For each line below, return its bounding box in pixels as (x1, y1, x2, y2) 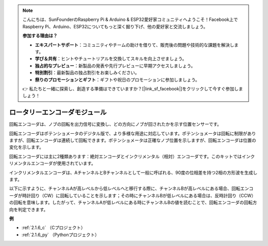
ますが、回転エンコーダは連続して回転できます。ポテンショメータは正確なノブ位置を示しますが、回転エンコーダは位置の (9, 137, 257, 143)
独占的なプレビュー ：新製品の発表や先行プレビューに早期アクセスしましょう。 (35, 63, 196, 69)
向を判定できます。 (9, 206, 48, 212)
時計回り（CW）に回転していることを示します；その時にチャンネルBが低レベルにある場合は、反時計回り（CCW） (22, 192, 256, 198)
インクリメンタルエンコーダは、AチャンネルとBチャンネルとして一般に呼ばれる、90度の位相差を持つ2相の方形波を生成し (9, 169, 258, 175)
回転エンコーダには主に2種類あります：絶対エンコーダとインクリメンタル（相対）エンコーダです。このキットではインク (9, 153, 255, 159)
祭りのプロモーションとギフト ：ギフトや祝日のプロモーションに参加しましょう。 (35, 77, 200, 82)
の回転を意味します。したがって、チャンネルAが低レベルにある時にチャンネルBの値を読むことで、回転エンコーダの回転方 (9, 199, 258, 206)
